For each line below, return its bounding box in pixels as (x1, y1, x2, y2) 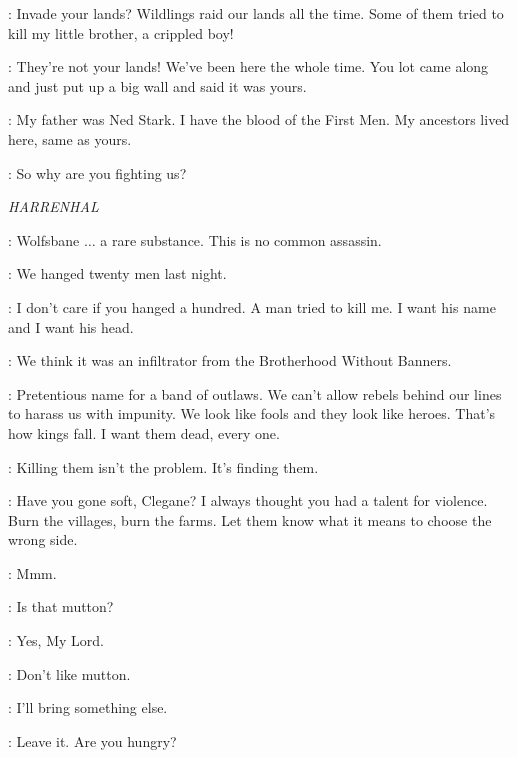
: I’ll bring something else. (8, 697, 168, 718)
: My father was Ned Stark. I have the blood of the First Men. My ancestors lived (8, 109, 510, 130)
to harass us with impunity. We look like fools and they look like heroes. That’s (8, 403, 496, 424)
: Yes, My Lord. (8, 630, 104, 651)
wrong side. (8, 529, 78, 550)
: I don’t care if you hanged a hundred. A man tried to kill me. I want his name (8, 296, 496, 317)
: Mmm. (8, 562, 57, 583)
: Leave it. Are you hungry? (8, 730, 177, 751)
